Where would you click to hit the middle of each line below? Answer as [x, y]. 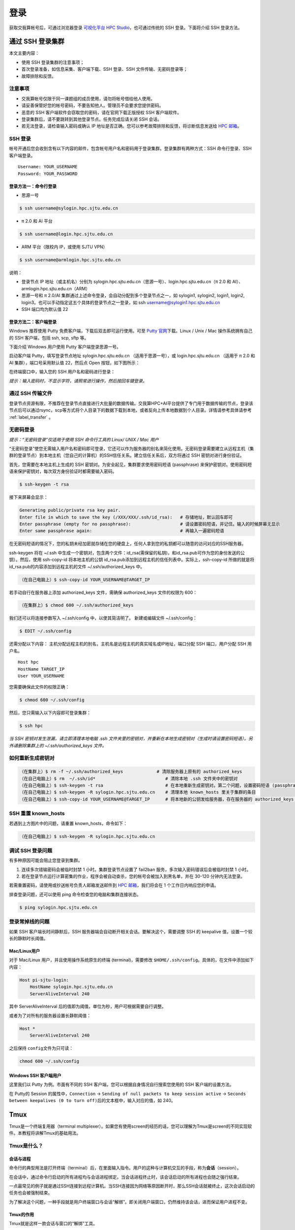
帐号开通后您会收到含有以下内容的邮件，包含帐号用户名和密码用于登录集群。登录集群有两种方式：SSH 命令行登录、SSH [130, 149]
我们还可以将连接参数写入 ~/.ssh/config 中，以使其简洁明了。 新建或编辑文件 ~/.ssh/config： [103, 618]
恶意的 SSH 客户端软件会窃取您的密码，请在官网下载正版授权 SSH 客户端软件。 [102, 112]
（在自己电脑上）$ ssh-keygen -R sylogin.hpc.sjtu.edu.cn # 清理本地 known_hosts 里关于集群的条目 [138, 792]
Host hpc [28, 662]
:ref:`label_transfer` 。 [31, 417]
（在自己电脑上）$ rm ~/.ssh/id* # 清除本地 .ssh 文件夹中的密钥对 [129, 778]
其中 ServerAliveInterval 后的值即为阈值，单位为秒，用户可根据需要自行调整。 [88, 1007]
